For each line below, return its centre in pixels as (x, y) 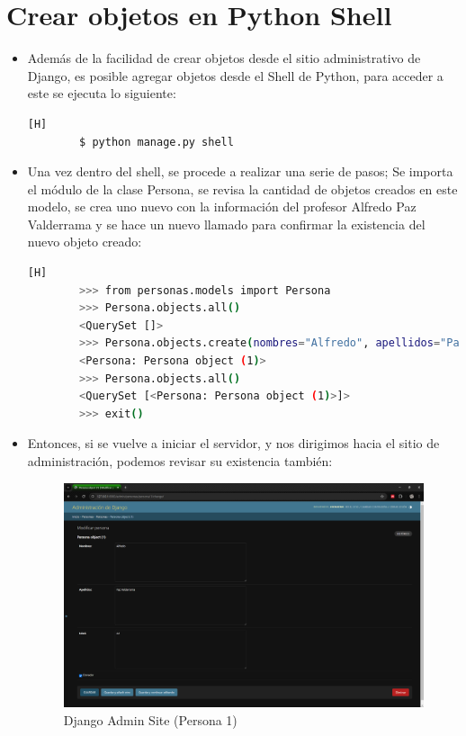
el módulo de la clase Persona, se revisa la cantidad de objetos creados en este (242, 188)
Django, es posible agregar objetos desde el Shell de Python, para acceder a (235, 75)
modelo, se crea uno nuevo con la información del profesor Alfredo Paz (222, 206)
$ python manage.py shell (157, 142)
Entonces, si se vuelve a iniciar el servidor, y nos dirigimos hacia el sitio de (233, 443)
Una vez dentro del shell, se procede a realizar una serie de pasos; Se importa (240, 171)
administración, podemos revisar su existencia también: (180, 461)
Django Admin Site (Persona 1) (150, 719)
